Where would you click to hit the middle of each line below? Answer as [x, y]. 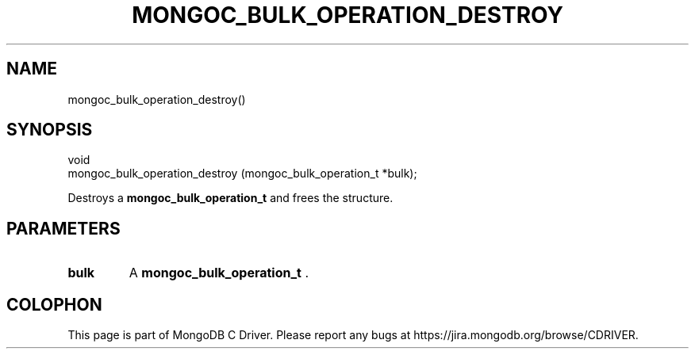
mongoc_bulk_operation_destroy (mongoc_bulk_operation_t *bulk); [242, 174]
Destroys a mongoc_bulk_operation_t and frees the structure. [230, 198]
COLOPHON [54, 304]
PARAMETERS [63, 228]
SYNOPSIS [50, 130]
